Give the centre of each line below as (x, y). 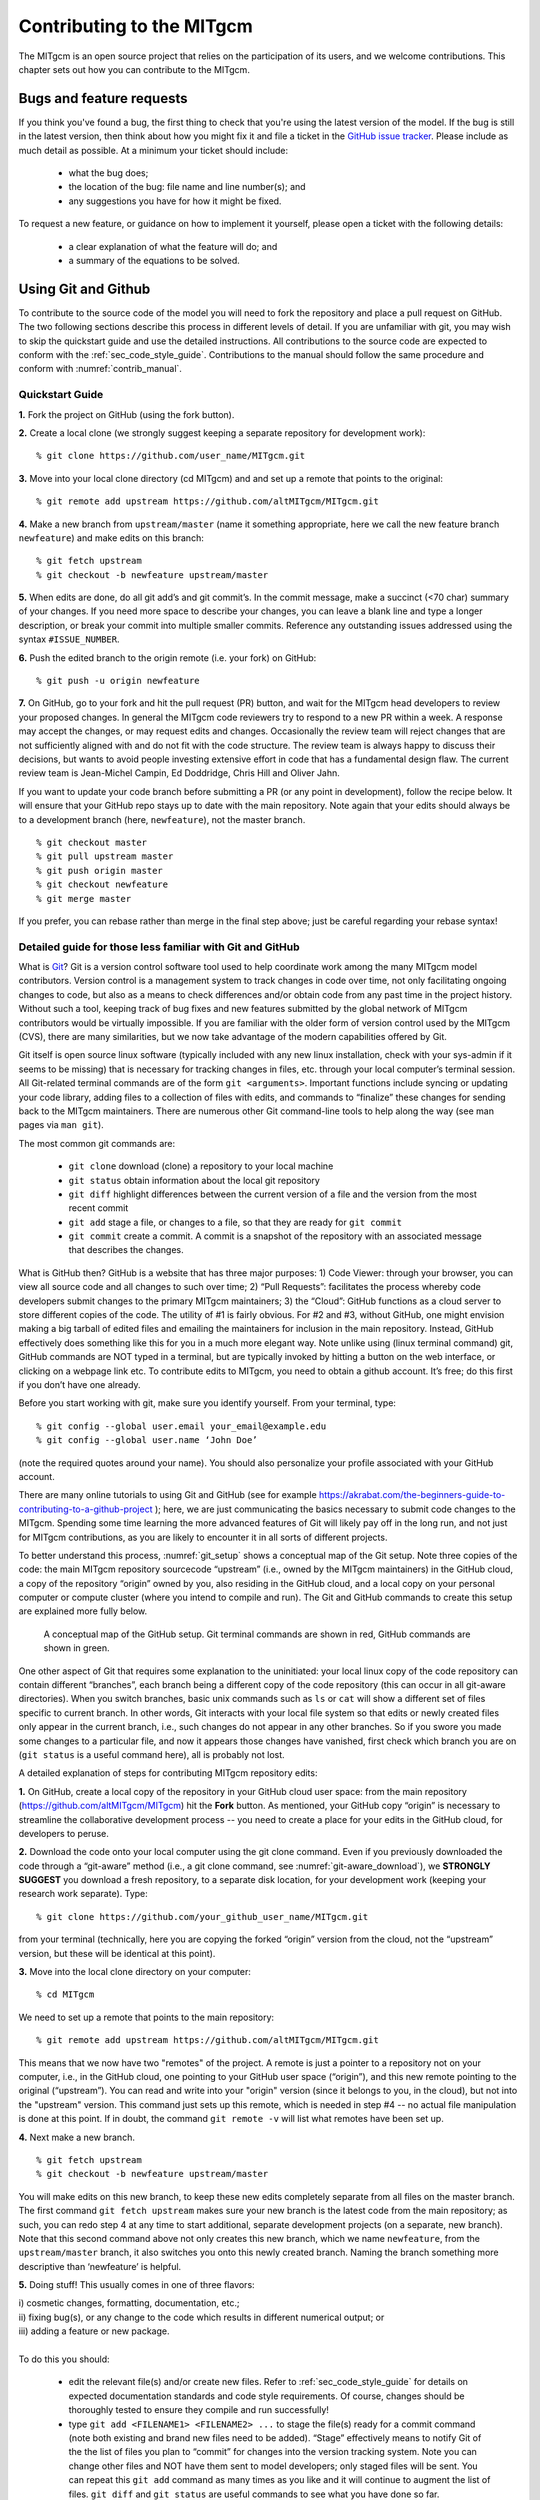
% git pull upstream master (105, 856)
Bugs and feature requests (103, 98)
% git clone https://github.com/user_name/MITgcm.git (170, 456)
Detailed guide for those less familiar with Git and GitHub (159, 947)
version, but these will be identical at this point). (117, 1953)
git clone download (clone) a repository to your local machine (201, 1166)
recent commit (98, 1208)
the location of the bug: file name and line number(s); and (187, 187)
